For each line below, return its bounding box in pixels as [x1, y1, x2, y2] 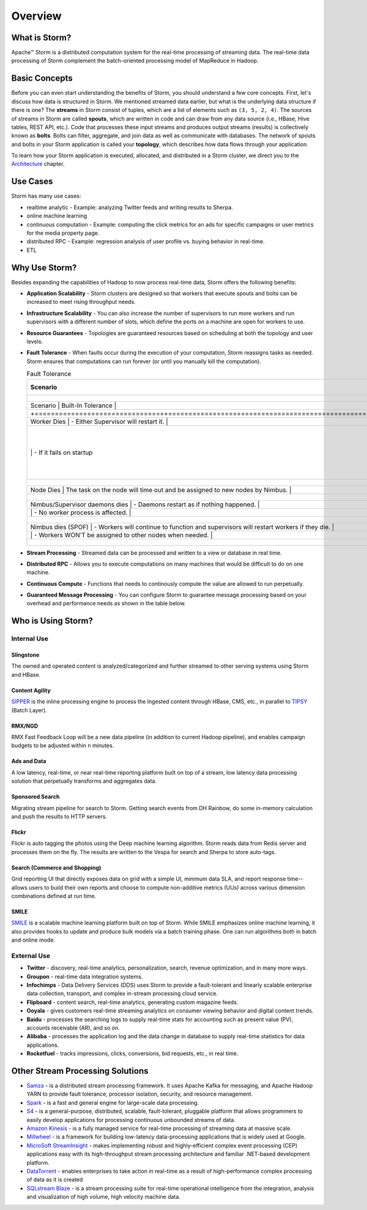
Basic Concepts [11, 73, 73, 84]
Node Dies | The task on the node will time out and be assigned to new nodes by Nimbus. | [30, 485, 292, 494]
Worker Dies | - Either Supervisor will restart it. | [30, 417, 168, 426]
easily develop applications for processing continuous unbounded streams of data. [26, 1116, 235, 1123]
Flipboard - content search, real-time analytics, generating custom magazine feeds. [26, 998, 239, 1006]
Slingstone [11, 651, 40, 658]
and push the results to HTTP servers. [11, 813, 107, 820]
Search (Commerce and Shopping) [11, 864, 102, 871]
